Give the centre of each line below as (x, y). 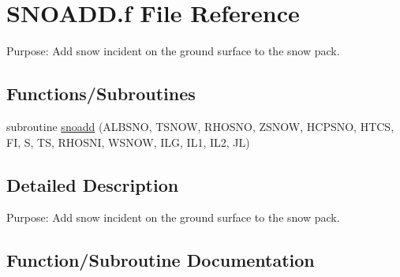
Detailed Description (93, 184)
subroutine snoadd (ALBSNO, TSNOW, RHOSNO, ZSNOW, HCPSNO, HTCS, (200, 126)
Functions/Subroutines (101, 94)
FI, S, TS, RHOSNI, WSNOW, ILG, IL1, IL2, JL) (128, 142)
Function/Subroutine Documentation (161, 260)
